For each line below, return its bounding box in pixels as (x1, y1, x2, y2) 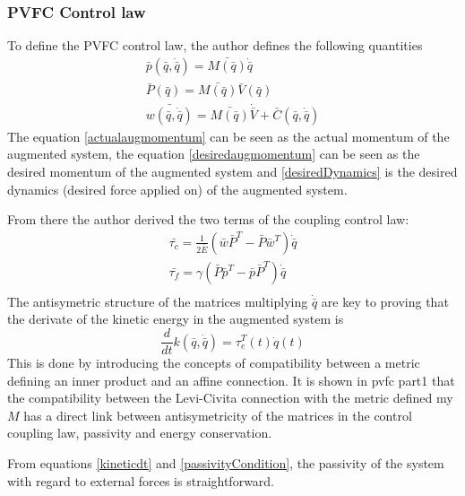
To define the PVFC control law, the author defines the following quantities (7, 36, 423, 55)
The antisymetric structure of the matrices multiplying (7, 292, 308, 310)
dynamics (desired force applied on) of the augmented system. (7, 179, 348, 198)
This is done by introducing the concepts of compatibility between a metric (7, 353, 420, 372)
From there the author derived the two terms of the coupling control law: (7, 210, 409, 229)
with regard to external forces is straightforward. (7, 471, 275, 490)
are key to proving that (321, 292, 449, 310)
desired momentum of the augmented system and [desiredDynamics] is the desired (7, 161, 458, 180)
